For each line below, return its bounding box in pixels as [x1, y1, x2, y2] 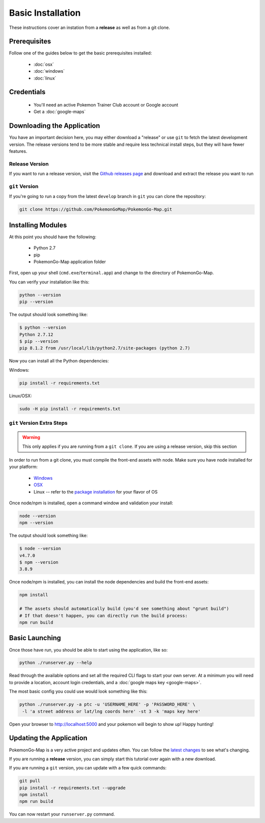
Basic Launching [9, 634, 61, 642]
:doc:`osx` [33, 61, 54, 67]
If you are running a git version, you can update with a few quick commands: [9, 765, 167, 771]
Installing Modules [9, 221, 67, 229]
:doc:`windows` [33, 68, 65, 74]
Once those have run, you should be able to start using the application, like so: [9, 647, 168, 653]
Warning [22, 435, 40, 440]
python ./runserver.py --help [19, 660, 92, 665]
